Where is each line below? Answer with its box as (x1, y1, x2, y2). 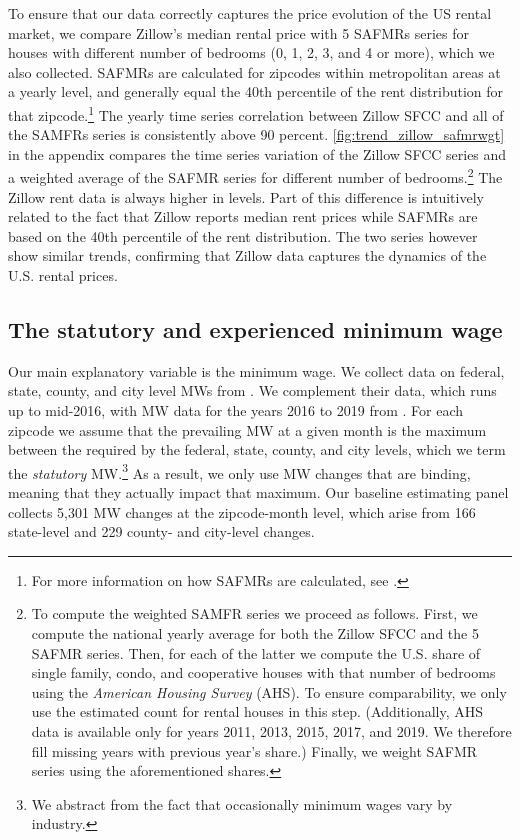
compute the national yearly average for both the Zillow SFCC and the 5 (31, 623, 479, 644)
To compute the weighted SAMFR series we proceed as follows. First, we (31, 603, 478, 624)
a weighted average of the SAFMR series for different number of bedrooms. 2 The (8, 164, 503, 188)
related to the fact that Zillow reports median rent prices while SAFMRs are (8, 206, 478, 227)
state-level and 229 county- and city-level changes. (8, 521, 315, 542)
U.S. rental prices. (8, 265, 118, 286)
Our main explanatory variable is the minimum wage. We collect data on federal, (8, 360, 505, 381)
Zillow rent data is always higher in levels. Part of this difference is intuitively (8, 186, 484, 207)
